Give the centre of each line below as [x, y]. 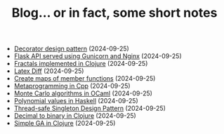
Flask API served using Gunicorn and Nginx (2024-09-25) [98, 56]
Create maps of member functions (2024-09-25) [85, 79]
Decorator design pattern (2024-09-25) [72, 49]
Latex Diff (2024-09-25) [49, 71]
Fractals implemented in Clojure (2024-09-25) [81, 64]
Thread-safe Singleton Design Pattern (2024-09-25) [90, 108]
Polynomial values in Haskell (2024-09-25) [76, 101]
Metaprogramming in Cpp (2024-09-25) [72, 86]
